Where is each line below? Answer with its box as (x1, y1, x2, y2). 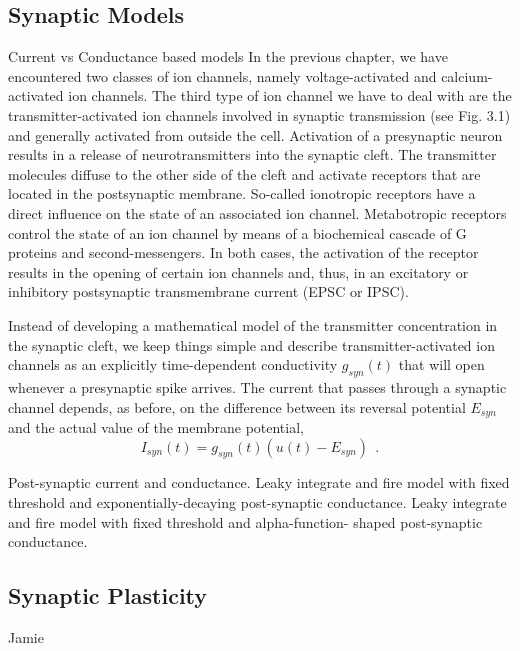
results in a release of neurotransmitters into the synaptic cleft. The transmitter (8, 144, 497, 165)
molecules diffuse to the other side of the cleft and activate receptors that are (8, 163, 481, 184)
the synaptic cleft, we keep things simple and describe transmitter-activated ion (8, 334, 495, 355)
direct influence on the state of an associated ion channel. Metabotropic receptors (8, 202, 507, 223)
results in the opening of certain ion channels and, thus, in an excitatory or (8, 261, 469, 282)
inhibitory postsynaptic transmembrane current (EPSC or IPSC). (8, 281, 409, 302)
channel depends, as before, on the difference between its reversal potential (8, 396, 466, 417)
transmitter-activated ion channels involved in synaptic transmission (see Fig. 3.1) (8, 104, 511, 125)
